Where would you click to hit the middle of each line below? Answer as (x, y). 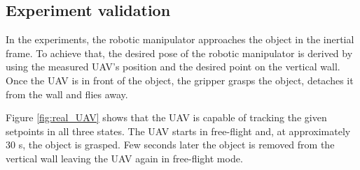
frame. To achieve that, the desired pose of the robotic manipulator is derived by (179, 53)
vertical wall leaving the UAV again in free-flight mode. (124, 158)
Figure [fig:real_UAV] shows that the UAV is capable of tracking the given (166, 117)
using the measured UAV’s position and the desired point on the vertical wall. (173, 67)
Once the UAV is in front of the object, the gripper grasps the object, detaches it (180, 80)
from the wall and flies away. (67, 94)
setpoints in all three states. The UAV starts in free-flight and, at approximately (178, 131)
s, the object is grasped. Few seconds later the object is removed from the (176, 145)
